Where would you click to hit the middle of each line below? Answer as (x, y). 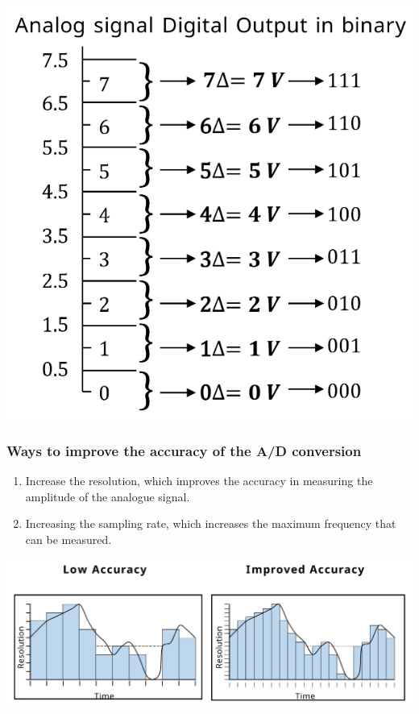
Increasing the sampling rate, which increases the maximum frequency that (211, 523)
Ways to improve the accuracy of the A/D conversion (184, 450)
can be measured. (68, 539)
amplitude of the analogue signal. (108, 496)
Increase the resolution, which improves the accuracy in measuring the (199, 481)
